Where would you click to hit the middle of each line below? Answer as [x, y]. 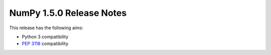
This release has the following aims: [46, 28]
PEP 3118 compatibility [45, 44]
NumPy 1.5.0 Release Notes [68, 13]
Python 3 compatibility [45, 37]
